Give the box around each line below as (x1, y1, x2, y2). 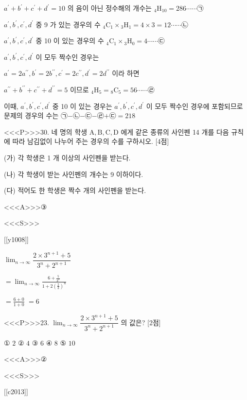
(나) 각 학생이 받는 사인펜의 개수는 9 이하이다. (4, 169, 143, 179)
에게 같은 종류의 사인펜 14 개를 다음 (121, 126, 229, 137)
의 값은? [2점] (121, 317, 161, 327)
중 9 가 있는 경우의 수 (35, 19, 101, 29)
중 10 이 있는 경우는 (52, 101, 112, 111)
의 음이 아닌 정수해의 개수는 (67, 3, 152, 13)
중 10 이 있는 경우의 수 (35, 35, 104, 46)
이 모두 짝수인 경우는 (35, 52, 99, 62)
